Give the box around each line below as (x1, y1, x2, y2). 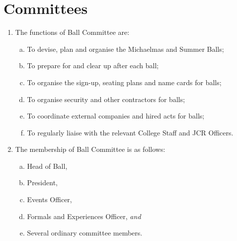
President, (27, 177, 58, 188)
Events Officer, (27, 194, 72, 205)
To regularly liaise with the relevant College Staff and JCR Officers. (27, 127, 234, 137)
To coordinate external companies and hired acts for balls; (27, 111, 205, 121)
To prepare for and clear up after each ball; (27, 60, 159, 71)
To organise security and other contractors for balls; (27, 94, 185, 104)
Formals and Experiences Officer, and (27, 211, 141, 221)
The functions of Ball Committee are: (15, 27, 130, 37)
